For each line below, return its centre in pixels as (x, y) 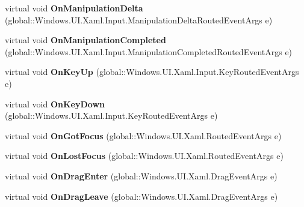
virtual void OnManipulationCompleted (85, 40)
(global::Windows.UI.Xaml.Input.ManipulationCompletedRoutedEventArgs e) (149, 51)
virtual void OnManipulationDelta (74, 8)
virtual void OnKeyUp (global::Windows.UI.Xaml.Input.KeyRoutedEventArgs (152, 72)
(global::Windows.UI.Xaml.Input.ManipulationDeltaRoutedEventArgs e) (139, 19)
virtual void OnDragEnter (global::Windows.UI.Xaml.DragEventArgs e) (141, 175)
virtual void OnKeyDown (55, 103)
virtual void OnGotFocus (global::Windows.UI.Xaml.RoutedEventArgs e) (143, 135)
